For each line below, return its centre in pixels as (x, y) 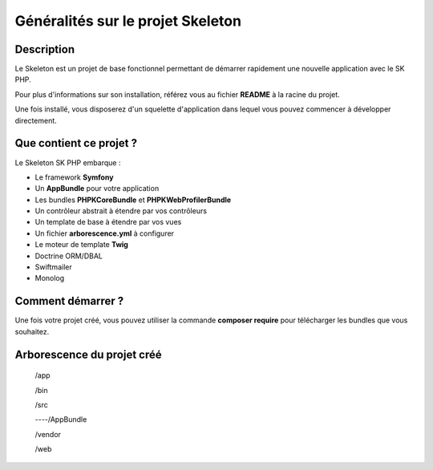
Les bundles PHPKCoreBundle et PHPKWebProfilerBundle (133, 200)
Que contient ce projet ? (76, 143)
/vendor (48, 434)
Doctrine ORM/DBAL (69, 256)
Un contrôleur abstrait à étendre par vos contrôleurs (121, 211)
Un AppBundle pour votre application (97, 188)
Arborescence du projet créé (88, 354)
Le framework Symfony (74, 177)
